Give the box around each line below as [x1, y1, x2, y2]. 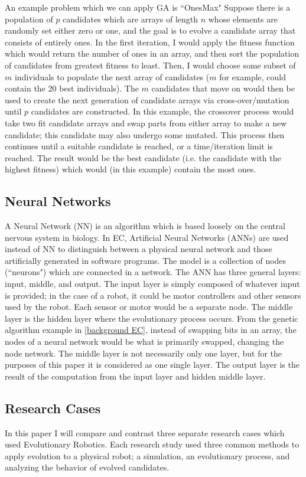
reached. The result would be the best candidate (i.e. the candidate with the [5, 151, 281, 164]
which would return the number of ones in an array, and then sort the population [5, 47, 300, 60]
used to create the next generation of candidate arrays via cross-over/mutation [5, 93, 289, 106]
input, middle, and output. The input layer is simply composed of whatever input [5, 277, 300, 290]
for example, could [219, 70, 287, 83]
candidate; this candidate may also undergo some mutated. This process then [5, 128, 285, 141]
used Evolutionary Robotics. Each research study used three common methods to [5, 438, 300, 450]
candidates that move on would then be [151, 82, 295, 94]
